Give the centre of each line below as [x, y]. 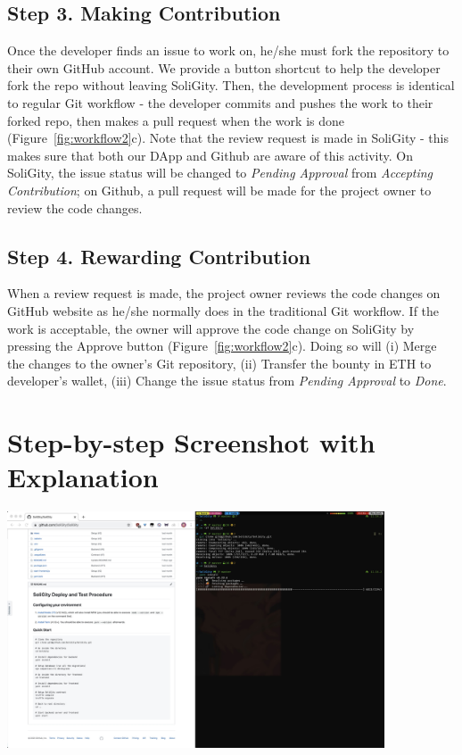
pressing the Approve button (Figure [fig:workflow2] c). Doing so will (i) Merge [222, 346]
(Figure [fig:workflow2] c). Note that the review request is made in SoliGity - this [228, 138]
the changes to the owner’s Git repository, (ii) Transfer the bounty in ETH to [219, 363]
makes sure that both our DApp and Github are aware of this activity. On [210, 155]
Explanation [83, 477]
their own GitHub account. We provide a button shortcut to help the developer [224, 67]
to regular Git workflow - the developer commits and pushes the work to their [220, 102]
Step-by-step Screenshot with [191, 442]
